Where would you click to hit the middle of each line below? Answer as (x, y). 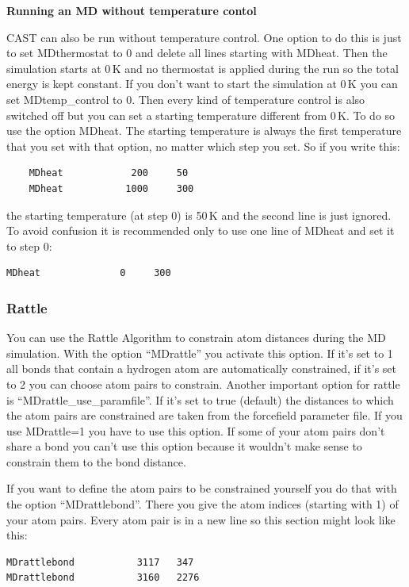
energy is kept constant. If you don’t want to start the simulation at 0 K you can (202, 84)
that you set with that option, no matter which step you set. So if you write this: (203, 146)
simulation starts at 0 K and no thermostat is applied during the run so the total (203, 68)
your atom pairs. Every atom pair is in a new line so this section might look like (201, 519)
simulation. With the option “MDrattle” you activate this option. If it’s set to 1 (200, 353)
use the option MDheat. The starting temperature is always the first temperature (204, 130)
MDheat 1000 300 (111, 188)
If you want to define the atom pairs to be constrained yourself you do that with (202, 488)
